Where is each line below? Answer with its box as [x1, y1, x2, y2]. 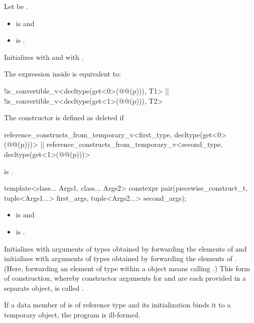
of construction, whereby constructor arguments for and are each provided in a [4, 273, 246, 283]
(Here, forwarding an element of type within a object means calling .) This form [4, 263, 250, 273]
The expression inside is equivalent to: [4, 68, 121, 79]
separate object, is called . [4, 282, 84, 293]
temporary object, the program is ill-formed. [4, 309, 141, 320]
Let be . [4, 1, 29, 11]
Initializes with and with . [4, 51, 84, 62]
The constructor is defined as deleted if [4, 112, 124, 123]
